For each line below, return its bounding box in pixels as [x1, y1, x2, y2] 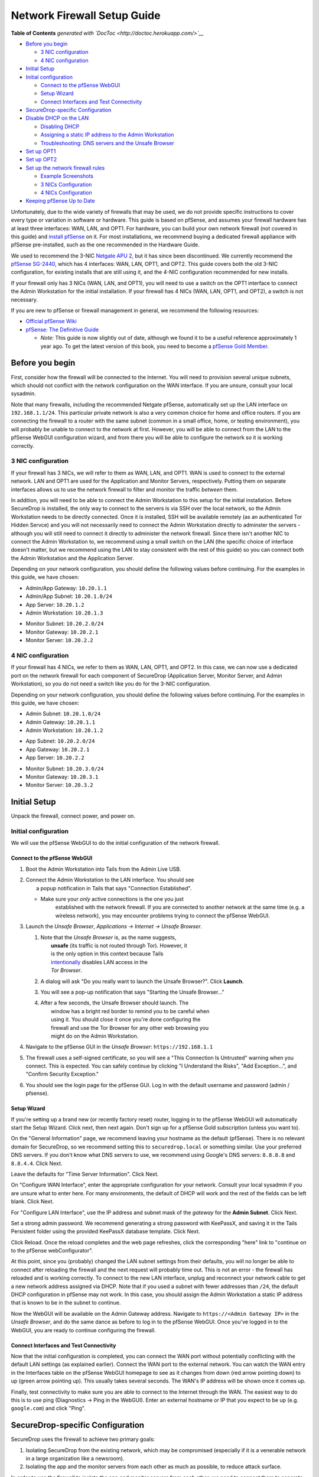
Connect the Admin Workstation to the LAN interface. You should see [25, 876, 194, 883]
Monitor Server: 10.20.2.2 [25, 637, 94, 644]
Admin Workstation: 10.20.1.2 [25, 727, 103, 734]
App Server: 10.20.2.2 [25, 754, 85, 762]
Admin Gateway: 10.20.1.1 [25, 718, 96, 726]
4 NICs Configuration [40, 189, 92, 196]
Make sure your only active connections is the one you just [40, 896, 184, 903]
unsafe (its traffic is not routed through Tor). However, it [51, 942, 187, 949]
